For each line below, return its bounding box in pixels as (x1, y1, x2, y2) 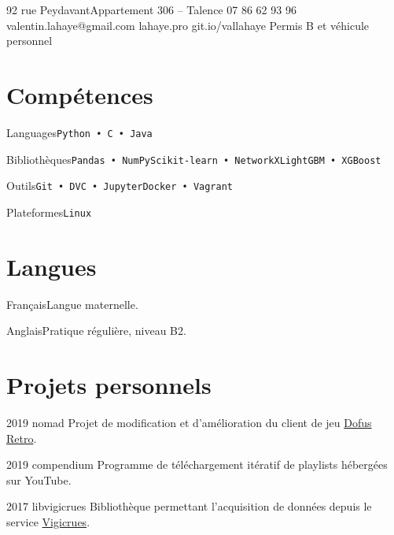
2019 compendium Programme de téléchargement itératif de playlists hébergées (6, 456, 388, 473)
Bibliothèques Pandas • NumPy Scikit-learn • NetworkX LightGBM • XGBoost (6, 150, 381, 167)
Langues (6, 250, 97, 282)
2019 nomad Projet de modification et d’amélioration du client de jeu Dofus (6, 414, 372, 430)
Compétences (6, 78, 153, 110)
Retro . (6, 429, 37, 446)
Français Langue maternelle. (6, 295, 138, 312)
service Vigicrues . (6, 513, 90, 529)
